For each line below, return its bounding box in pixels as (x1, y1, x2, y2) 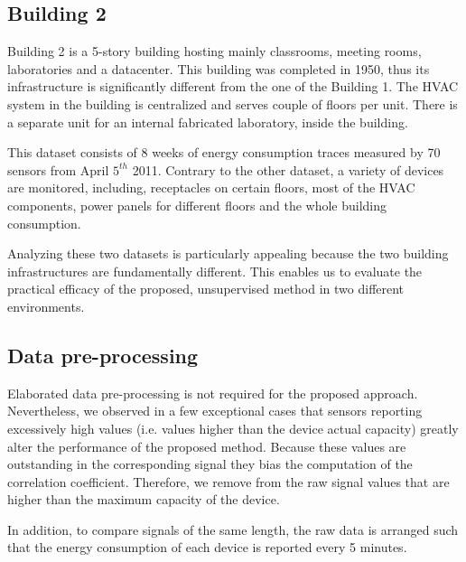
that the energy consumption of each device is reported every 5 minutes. (7, 538, 407, 557)
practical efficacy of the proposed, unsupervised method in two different (7, 279, 405, 298)
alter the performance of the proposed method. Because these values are (7, 436, 406, 455)
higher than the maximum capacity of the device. (7, 490, 280, 509)
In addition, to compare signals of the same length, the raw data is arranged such (7, 520, 459, 539)
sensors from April (7, 160, 109, 179)
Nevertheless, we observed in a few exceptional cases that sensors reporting (7, 401, 423, 420)
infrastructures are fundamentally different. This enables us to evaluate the (7, 261, 423, 280)
